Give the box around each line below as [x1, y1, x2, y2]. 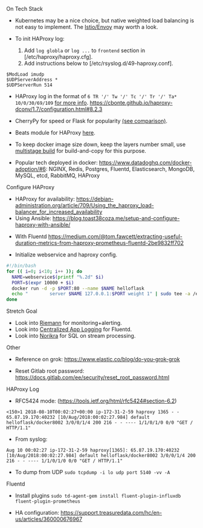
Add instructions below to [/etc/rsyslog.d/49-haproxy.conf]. [24, 60, 173, 67]
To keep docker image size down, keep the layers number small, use [14, 141, 186, 148]
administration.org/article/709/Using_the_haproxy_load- [14, 202, 154, 209]
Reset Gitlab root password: [14, 367, 85, 375]
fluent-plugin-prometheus [14, 498, 80, 505]
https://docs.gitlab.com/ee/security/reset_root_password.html [14, 374, 170, 381]
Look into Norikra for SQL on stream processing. [14, 332, 136, 339]
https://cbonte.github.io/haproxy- [89, 99, 173, 106]
